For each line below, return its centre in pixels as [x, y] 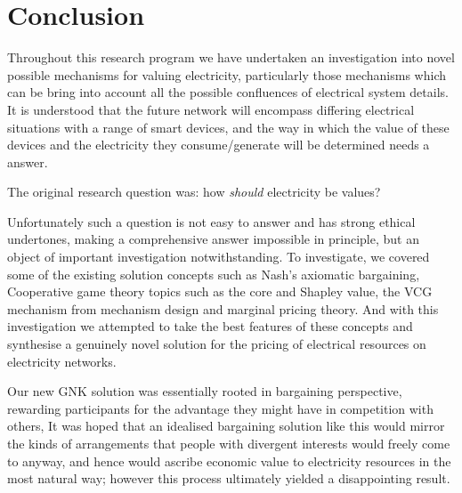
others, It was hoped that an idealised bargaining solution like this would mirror [226, 426]
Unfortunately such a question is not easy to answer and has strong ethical [211, 221]
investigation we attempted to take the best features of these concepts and [210, 326]
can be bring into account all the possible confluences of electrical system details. [228, 92]
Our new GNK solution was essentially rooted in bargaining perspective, [205, 391]
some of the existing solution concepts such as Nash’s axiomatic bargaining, [214, 274]
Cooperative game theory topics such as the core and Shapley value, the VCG [220, 291]
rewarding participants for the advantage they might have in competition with [220, 408]
